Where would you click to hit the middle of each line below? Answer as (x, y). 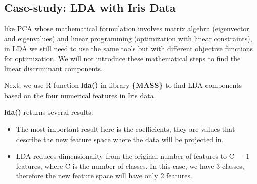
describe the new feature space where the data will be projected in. (120, 139)
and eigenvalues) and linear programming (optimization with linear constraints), (128, 38)
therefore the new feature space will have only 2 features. (104, 176)
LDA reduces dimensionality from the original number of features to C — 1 (133, 156)
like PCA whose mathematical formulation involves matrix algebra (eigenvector (127, 29)
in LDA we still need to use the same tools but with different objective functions (129, 48)
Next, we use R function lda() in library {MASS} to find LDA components (123, 85)
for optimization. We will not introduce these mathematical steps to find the (122, 58)
